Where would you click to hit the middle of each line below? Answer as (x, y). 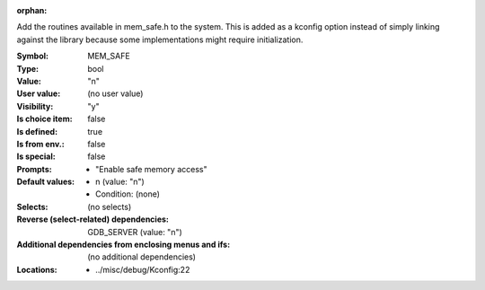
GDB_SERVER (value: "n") (135, 232)
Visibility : (35, 106)
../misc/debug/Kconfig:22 (143, 269)
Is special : (36, 156)
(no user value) (115, 93)
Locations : (37, 269)
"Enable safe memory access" (151, 169)
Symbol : (33, 56)
